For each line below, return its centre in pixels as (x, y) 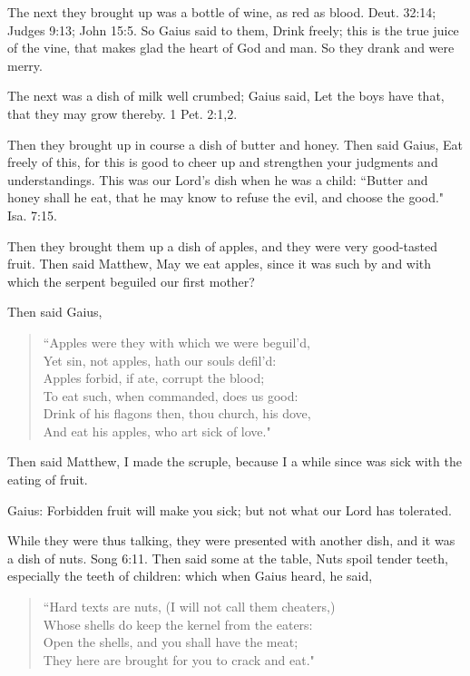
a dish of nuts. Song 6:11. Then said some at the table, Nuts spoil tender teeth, (228, 558)
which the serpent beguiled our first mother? (131, 281)
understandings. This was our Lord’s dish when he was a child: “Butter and (218, 179)
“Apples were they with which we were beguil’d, (176, 342)
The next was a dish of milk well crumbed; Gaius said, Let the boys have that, (226, 96)
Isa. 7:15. (32, 215)
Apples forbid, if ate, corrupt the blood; (154, 378)
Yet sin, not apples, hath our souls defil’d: (160, 360)
